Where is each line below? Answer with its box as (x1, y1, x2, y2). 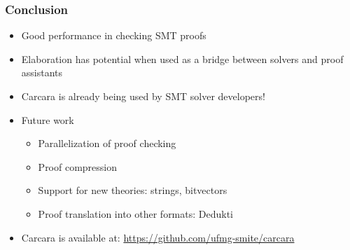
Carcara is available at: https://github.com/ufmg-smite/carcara (21, 230, 295, 244)
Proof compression (38, 159, 118, 174)
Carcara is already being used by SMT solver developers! (21, 89, 265, 103)
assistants (21, 65, 63, 80)
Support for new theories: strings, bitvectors (38, 183, 227, 197)
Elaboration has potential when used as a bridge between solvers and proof (21, 51, 344, 66)
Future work (21, 112, 74, 127)
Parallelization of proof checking (38, 136, 176, 151)
